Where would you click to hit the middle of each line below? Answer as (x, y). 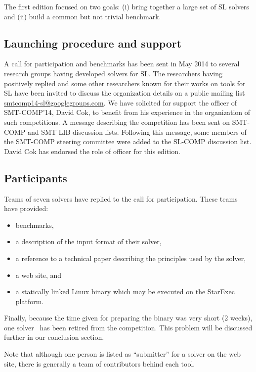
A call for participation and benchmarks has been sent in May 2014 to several (122, 64)
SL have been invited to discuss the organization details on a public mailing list (125, 93)
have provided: (26, 208)
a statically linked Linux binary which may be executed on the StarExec (125, 292)
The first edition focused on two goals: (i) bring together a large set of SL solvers (127, 6)
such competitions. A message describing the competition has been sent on (117, 122)
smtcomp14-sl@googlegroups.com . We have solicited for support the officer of (121, 102)
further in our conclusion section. (54, 337)
